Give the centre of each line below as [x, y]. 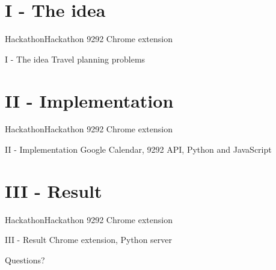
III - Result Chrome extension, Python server [89, 240]
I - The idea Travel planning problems [75, 59]
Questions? [25, 259]
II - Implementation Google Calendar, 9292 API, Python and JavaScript [138, 149]
